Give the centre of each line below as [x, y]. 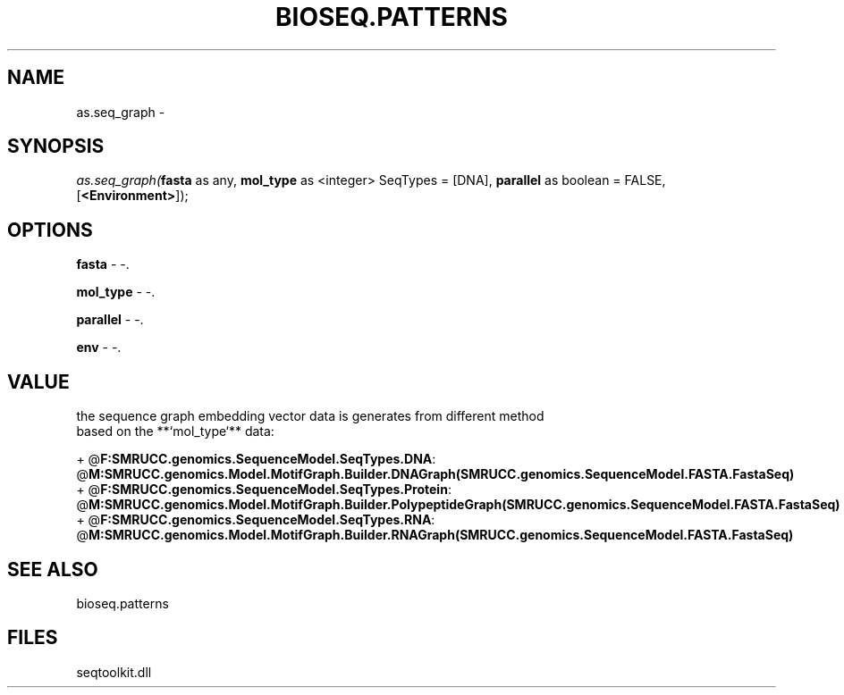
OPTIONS [50, 230]
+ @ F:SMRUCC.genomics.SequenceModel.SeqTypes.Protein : [264, 490]
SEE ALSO [53, 569]
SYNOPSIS [56, 147]
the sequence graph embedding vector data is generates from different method [310, 416]
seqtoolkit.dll [114, 672]
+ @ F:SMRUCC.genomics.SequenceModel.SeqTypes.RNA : [256, 520]
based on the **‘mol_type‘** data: [175, 431]
